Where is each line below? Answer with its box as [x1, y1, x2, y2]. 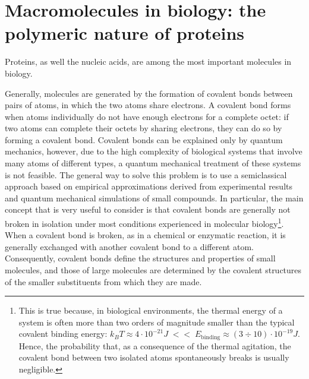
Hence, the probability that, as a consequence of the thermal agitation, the [18, 339, 291, 352]
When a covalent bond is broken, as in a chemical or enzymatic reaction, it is [5, 229, 286, 241]
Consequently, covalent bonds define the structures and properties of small [5, 252, 276, 264]
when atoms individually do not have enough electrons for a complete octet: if [5, 110, 289, 122]
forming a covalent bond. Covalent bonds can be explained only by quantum [5, 133, 283, 146]
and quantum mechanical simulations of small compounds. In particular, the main [5, 191, 304, 204]
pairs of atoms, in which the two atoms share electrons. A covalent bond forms [5, 99, 291, 111]
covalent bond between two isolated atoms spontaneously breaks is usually [18, 351, 289, 364]
